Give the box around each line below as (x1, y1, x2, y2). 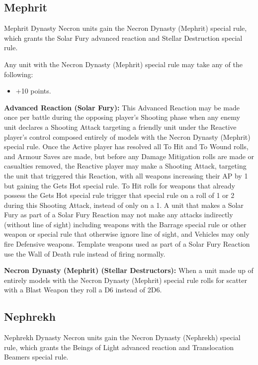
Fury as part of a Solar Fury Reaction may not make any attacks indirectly (4, 209, 233, 220)
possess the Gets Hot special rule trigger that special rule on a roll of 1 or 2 (4, 190, 235, 200)
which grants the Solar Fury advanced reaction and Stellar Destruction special (4, 32, 243, 43)
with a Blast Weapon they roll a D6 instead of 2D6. (4, 284, 162, 295)
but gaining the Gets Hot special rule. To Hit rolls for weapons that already (4, 180, 235, 190)
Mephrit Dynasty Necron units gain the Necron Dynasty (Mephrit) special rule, (4, 23, 247, 33)
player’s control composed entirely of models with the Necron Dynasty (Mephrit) (4, 131, 251, 142)
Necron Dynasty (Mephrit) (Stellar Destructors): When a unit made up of (4, 265, 254, 275)
